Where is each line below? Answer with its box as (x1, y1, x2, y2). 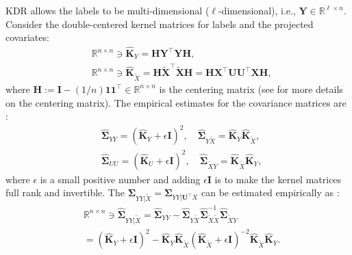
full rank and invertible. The (5, 185, 125, 200)
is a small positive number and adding (40, 172, 201, 186)
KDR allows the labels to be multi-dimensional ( (5, 3, 210, 17)
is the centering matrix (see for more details (159, 81, 343, 96)
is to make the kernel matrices (214, 172, 342, 186)
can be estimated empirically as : (201, 185, 340, 200)
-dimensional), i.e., (218, 3, 296, 17)
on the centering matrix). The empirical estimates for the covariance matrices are (5, 95, 347, 109)
